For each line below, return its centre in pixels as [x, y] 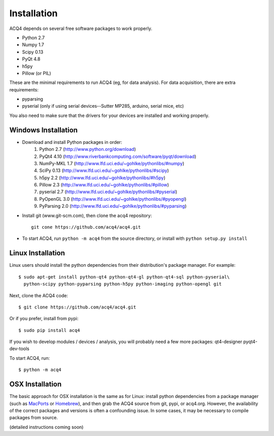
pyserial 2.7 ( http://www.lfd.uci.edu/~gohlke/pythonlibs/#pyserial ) [108, 192]
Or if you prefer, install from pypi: [44, 319]
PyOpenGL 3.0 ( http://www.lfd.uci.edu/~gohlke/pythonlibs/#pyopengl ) [113, 199]
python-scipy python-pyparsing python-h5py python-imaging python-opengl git [123, 284]
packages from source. [34, 418]
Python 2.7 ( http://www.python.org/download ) [88, 149]
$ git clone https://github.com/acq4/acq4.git [77, 307]
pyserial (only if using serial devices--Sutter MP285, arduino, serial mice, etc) [103, 106]
